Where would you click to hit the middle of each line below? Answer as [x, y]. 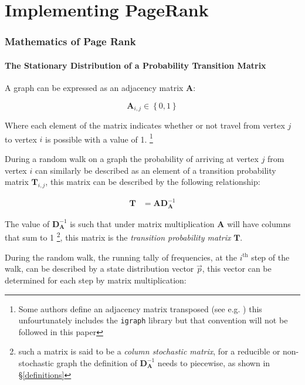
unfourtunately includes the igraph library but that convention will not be [153, 320]
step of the [270, 257]
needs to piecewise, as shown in [214, 362]
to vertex [21, 139]
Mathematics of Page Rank [70, 41]
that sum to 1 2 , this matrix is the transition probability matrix [118, 237]
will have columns [259, 223]
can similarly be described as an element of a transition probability [155, 170]
